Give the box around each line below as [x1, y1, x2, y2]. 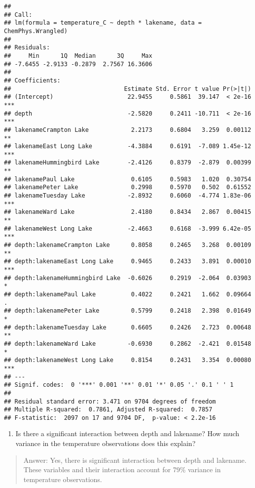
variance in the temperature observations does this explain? [15, 438, 196, 448]
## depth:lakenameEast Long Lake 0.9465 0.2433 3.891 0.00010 [4, 258, 252, 265]
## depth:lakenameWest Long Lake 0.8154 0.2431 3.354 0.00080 [4, 357, 252, 364]
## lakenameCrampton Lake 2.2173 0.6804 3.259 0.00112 [4, 126, 252, 133]
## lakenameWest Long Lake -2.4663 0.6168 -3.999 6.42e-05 [4, 225, 252, 232]
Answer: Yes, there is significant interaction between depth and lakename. [23, 454, 247, 465]
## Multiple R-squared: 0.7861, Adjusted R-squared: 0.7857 [4, 406, 213, 413]
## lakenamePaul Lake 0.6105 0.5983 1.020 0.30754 [4, 175, 252, 183]
